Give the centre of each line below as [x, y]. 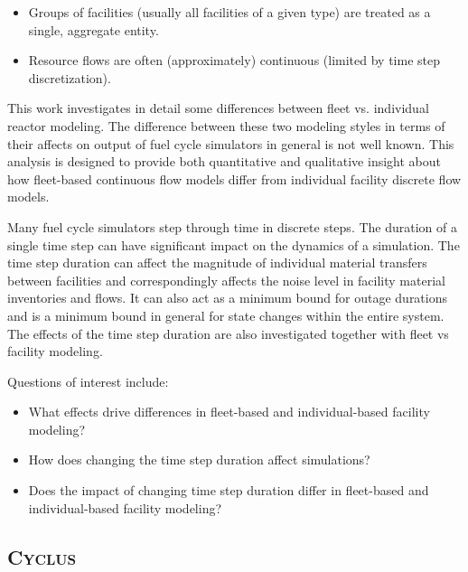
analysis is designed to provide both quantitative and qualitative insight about [224, 161]
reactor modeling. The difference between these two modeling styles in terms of [226, 125]
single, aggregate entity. [94, 29]
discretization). [70, 77]
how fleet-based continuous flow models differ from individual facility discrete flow [234, 178]
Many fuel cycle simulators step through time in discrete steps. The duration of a [232, 226]
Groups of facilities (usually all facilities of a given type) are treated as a [229, 12]
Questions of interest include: [88, 381]
